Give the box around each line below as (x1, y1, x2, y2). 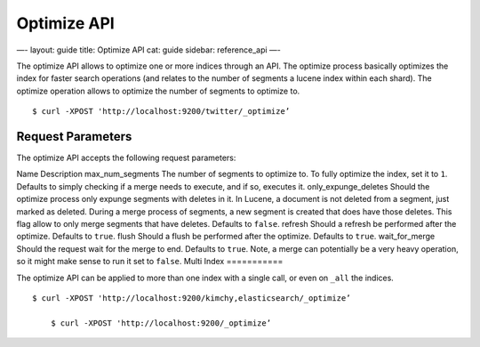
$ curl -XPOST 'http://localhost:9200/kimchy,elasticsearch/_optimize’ (32, 293, 351, 303)
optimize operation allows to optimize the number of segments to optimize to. (16, 85, 300, 96)
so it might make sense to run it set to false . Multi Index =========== (16, 256, 284, 267)
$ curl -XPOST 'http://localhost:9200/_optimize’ (50, 318, 271, 328)
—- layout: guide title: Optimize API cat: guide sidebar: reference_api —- (16, 44, 282, 55)
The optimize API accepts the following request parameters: (16, 152, 236, 164)
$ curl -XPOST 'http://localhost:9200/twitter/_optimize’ (32, 107, 291, 117)
